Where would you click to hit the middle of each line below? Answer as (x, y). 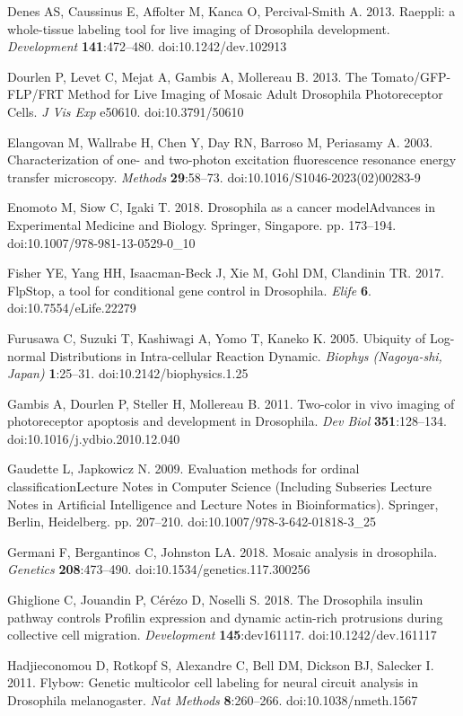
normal (26, 355)
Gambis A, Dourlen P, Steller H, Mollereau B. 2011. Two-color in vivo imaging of (231, 403)
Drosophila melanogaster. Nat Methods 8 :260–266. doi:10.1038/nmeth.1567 (213, 700)
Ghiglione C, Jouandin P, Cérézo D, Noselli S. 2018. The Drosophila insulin (215, 600)
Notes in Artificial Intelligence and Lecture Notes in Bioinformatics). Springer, (223, 504)
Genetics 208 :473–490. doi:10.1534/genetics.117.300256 (159, 569)
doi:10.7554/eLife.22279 (72, 308)
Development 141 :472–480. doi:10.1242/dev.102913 (147, 46)
